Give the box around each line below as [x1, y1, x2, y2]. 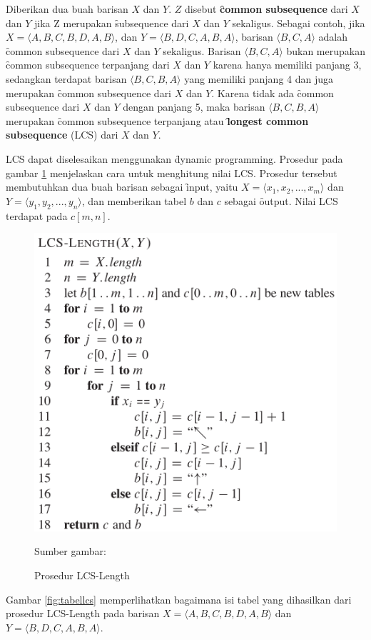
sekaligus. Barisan [163, 43, 241, 58]
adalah [318, 29, 347, 44]
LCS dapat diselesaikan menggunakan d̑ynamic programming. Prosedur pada [6, 151, 343, 166]
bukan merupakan [286, 43, 365, 58]
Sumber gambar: [34, 544, 106, 559]
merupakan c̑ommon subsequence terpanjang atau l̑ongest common [6, 113, 309, 128]
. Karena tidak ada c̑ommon [211, 85, 334, 100]
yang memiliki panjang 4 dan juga [184, 71, 334, 86]
